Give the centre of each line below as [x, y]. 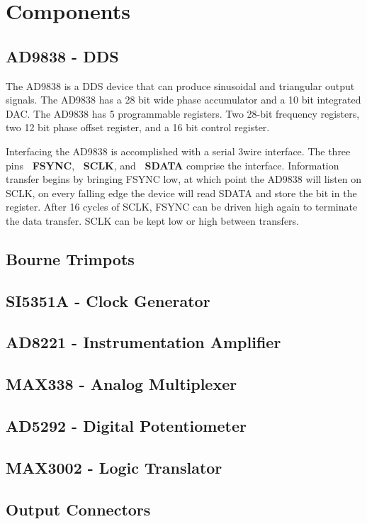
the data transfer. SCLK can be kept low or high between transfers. [153, 220]
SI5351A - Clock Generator [108, 300]
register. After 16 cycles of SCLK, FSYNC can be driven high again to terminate [182, 207]
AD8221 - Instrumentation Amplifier [143, 342]
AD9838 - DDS [62, 56]
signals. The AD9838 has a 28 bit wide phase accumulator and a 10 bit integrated [183, 100]
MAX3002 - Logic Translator [114, 467]
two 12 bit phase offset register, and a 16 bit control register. [138, 127]
